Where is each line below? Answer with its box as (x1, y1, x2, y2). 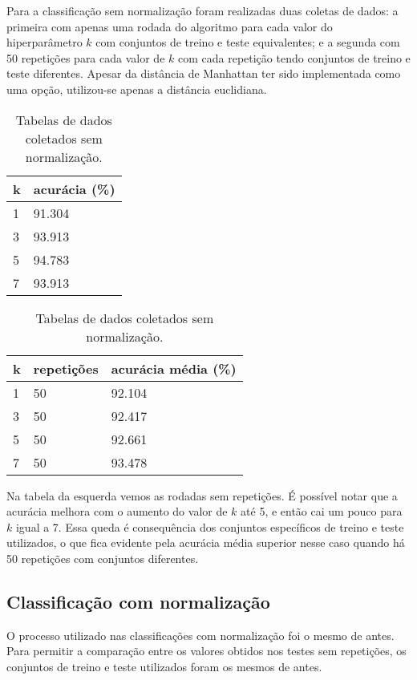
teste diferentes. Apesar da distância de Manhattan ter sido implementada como (6, 65, 401, 82)
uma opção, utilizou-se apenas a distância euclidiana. (6, 80, 267, 97)
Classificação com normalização (6, 589, 270, 613)
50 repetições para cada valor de (6, 49, 165, 66)
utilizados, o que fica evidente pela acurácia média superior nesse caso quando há (6, 534, 405, 551)
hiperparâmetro (6, 34, 83, 51)
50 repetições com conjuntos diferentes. (6, 549, 199, 566)
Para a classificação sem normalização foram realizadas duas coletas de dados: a (6, 2, 399, 18)
